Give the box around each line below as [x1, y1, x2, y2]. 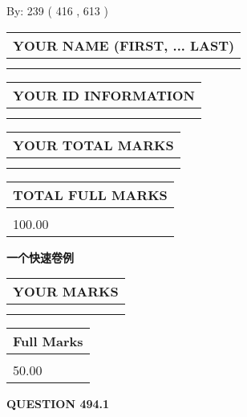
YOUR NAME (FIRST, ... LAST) [13, 35, 235, 55]
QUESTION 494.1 [6, 395, 110, 412]
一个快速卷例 [6, 248, 74, 265]
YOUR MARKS [13, 282, 119, 301]
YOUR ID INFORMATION [13, 85, 195, 104]
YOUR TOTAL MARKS [13, 135, 174, 154]
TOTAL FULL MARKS [13, 185, 168, 204]
